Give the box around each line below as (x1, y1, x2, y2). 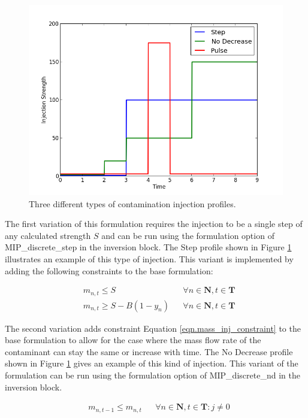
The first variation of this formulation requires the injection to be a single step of (5, 217, 303, 230)
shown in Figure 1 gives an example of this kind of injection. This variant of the (5, 357, 298, 369)
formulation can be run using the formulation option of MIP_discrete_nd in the (5, 369, 300, 381)
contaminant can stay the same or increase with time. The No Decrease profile (5, 345, 293, 358)
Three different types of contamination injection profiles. (29, 197, 236, 210)
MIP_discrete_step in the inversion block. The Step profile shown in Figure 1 (5, 241, 292, 253)
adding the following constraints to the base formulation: (5, 264, 213, 277)
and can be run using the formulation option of (101, 229, 274, 241)
